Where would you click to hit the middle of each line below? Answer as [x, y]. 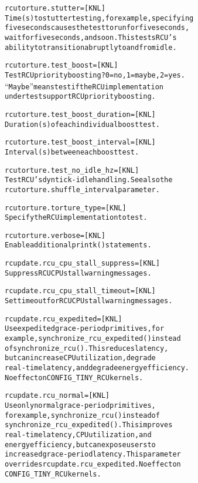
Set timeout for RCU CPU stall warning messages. [89, 301]
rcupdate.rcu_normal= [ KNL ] [57, 396]
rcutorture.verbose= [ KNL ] [55, 235]
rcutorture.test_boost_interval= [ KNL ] [80, 142]
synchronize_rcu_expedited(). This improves [89, 425]
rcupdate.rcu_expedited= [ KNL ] [64, 319]
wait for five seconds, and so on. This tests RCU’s [91, 37]
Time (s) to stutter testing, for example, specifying [99, 18]
